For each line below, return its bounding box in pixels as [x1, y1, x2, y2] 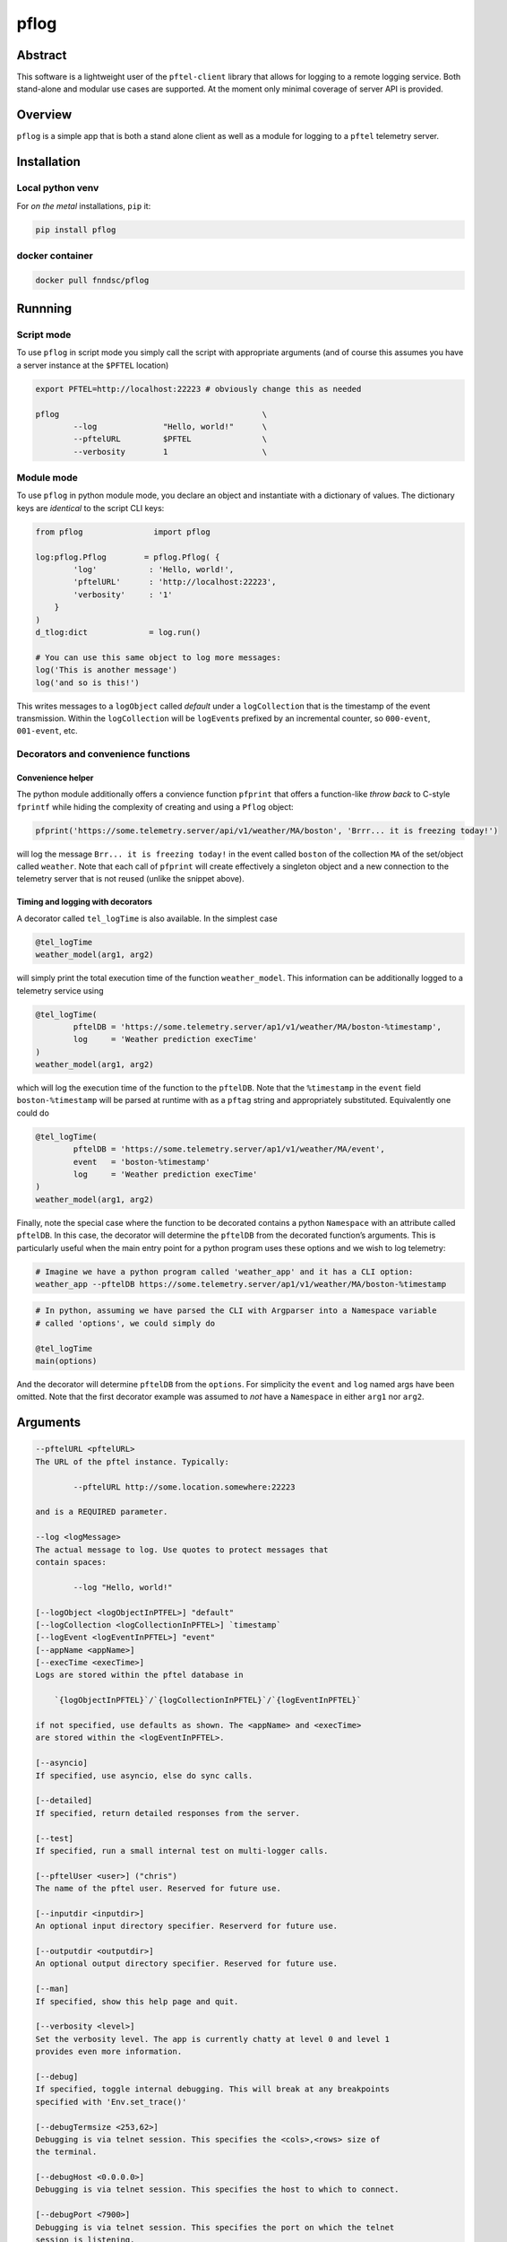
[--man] [35, 1984, 69, 1994]
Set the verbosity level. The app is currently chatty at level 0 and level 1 [35, 2034, 390, 2044]
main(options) [35, 1356, 98, 1367]
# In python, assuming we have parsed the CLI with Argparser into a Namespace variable [35, 1306, 438, 1316]
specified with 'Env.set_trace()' [35, 2097, 187, 2107]
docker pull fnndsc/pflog [35, 274, 150, 285]
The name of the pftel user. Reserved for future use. [35, 1883, 281, 1894]
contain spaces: [35, 1557, 107, 1567]
